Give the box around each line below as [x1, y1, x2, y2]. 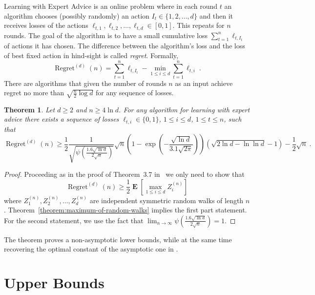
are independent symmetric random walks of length [89, 195, 244, 205]
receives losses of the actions [4, 20, 88, 30]
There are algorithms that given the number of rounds [4, 78, 167, 88]
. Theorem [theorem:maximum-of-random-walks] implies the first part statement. [4, 205, 247, 215]
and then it [199, 10, 233, 21]
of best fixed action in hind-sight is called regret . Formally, [4, 50, 178, 61]
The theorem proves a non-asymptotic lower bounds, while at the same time [4, 234, 232, 244]
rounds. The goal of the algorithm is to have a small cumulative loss [4, 30, 208, 40]
